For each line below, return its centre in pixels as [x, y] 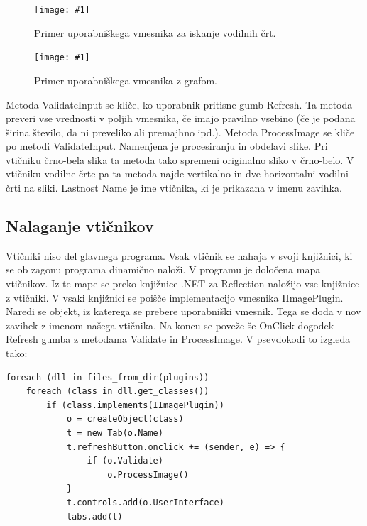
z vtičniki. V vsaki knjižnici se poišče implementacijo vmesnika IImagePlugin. [175, 297]
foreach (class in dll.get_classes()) [117, 391]
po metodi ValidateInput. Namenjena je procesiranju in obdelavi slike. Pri [167, 146]
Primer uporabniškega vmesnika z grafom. [126, 80]
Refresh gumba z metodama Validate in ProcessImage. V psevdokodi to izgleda [178, 339]
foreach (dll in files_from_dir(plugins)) [108, 377]
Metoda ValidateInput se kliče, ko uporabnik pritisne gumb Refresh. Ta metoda [179, 104]
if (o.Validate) [125, 461]
